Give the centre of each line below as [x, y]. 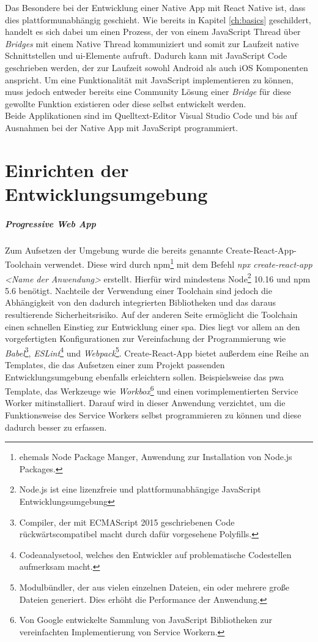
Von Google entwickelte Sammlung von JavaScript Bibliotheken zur [146, 620]
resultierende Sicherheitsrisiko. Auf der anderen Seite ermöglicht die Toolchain [151, 314]
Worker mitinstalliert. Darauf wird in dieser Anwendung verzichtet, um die [145, 403]
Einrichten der [67, 169]
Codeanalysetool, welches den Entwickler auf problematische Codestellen [155, 554]
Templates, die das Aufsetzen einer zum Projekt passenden [115, 364]
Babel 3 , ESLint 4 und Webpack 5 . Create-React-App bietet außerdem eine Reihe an [157, 352]
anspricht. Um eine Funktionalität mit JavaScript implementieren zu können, [149, 79]
